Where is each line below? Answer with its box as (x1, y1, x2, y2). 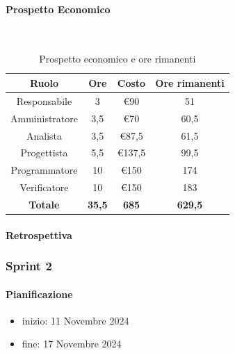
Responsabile (16, 93, 72, 108)
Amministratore (10, 110, 78, 125)
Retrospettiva (6, 227, 72, 242)
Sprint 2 (6, 257, 52, 274)
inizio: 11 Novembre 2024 (22, 313, 129, 327)
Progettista (20, 145, 68, 160)
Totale (29, 197, 60, 211)
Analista (26, 128, 63, 142)
